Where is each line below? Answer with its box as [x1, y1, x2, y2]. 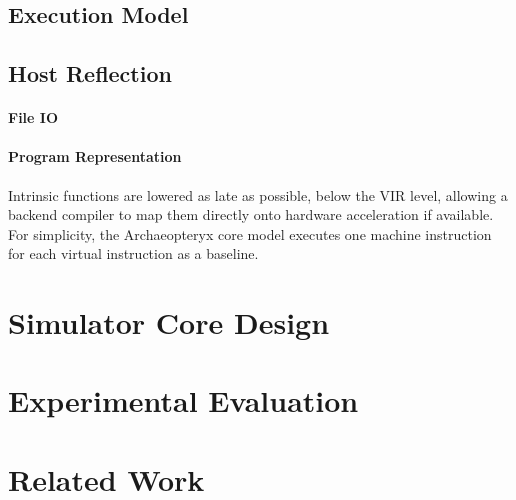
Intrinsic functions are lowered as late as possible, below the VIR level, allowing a [8, 184, 508, 205]
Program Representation [8, 146, 182, 167]
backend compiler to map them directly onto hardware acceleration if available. [8, 204, 494, 225]
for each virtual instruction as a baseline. [8, 243, 259, 264]
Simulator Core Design [8, 302, 330, 343]
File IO [8, 107, 59, 128]
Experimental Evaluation [8, 380, 359, 421]
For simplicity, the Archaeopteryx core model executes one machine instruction [8, 223, 492, 244]
